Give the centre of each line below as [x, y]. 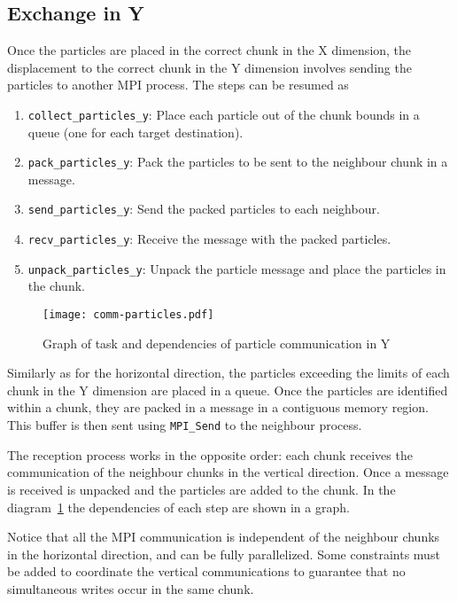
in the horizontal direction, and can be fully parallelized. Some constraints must [224, 554]
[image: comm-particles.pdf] [128, 315]
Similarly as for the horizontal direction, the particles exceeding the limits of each [228, 373]
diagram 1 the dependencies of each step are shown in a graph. [178, 507]
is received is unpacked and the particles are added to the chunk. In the [201, 489]
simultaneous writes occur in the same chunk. [131, 588]
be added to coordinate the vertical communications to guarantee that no [206, 571]
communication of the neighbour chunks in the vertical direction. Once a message [228, 472]
